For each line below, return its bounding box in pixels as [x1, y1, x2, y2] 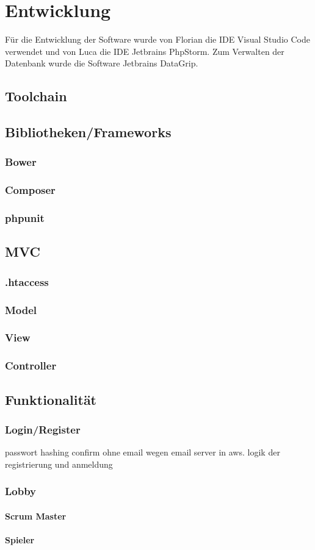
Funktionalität [5, 390, 97, 409]
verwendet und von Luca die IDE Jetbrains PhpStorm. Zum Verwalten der [5, 45, 284, 57]
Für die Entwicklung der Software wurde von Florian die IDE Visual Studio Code [5, 33, 310, 46]
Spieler [5, 533, 35, 546]
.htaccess [5, 274, 49, 289]
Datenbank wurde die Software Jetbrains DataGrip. [5, 57, 198, 70]
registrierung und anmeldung [5, 457, 113, 470]
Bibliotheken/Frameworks [5, 123, 172, 141]
